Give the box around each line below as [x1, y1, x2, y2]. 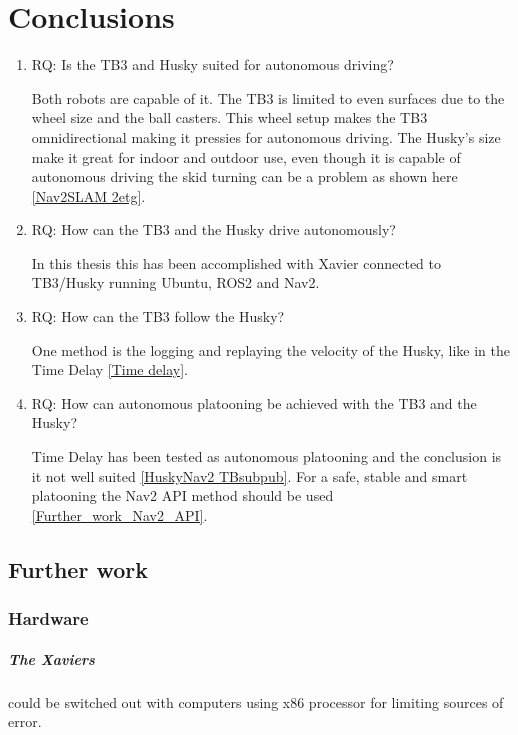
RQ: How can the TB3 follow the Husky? [31, 306, 285, 327]
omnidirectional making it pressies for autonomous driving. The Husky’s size [31, 126, 501, 147]
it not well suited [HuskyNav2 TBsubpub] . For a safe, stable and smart [31, 465, 468, 486]
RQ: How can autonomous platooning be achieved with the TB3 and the [31, 392, 477, 413]
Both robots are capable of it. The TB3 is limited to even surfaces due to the [31, 87, 505, 108]
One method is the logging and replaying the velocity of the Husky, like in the [31, 339, 510, 360]
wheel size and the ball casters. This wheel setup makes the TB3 [31, 107, 428, 128]
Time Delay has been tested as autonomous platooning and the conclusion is [31, 446, 502, 467]
